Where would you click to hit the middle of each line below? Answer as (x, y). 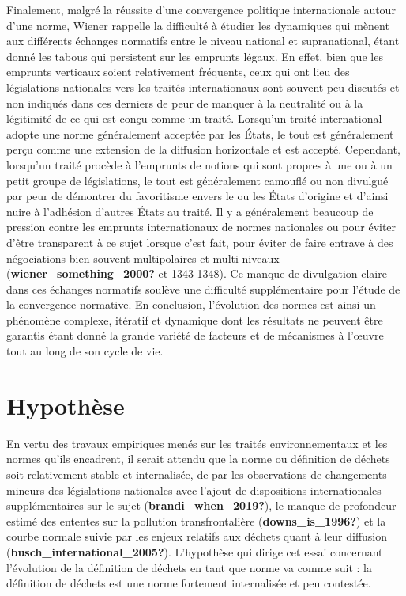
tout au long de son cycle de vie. (85, 351)
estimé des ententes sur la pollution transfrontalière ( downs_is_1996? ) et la (196, 520)
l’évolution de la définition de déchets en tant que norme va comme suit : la (189, 567)
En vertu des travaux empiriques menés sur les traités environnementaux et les (197, 443)
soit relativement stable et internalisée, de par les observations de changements (197, 474)
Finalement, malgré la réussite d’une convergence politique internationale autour (201, 9)
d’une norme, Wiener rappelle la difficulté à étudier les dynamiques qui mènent (198, 25)
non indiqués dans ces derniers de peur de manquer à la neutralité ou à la (185, 102)
